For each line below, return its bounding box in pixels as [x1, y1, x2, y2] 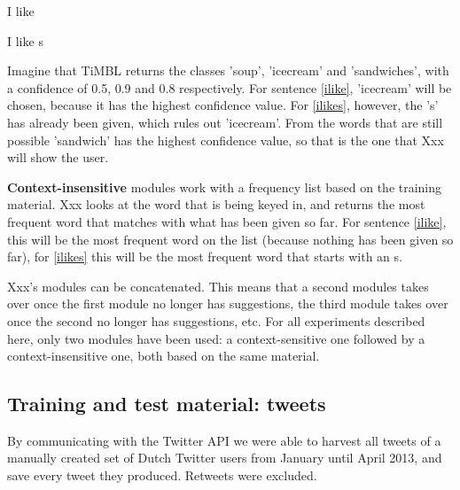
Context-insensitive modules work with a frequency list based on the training [7, 177, 442, 196]
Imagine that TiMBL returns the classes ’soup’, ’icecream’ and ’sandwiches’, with [7, 61, 449, 80]
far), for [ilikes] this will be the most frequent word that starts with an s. [7, 247, 402, 266]
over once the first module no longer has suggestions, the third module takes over [7, 294, 448, 313]
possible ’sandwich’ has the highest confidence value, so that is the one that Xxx [7, 130, 444, 149]
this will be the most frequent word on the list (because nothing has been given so [7, 229, 454, 248]
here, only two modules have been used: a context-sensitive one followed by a [7, 329, 425, 347]
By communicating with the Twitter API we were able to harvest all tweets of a [7, 431, 441, 449]
